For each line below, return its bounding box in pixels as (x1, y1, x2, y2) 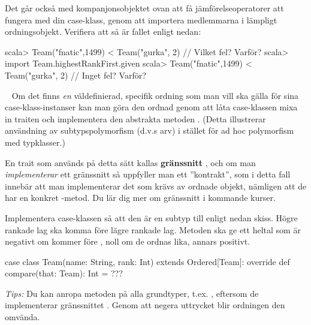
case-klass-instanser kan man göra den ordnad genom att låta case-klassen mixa (5, 101, 298, 113)
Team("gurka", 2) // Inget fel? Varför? (5, 68, 146, 81)
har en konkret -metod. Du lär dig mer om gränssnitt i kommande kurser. (5, 191, 276, 204)
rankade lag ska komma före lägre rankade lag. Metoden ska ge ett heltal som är (5, 223, 301, 236)
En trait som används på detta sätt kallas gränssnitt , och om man (5, 156, 256, 168)
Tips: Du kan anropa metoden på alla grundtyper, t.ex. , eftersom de (5, 287, 259, 299)
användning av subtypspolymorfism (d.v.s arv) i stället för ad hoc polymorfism (5, 124, 294, 137)
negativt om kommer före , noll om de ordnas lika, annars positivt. (5, 235, 250, 248)
